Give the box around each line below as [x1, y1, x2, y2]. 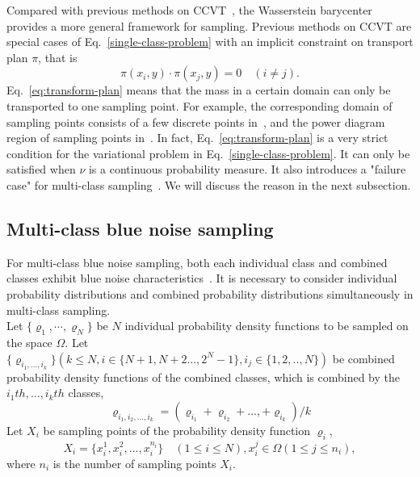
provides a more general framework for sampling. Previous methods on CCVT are [6, 17, 412, 34]
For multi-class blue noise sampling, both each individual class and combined [6, 253, 388, 270]
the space [6, 333, 52, 350]
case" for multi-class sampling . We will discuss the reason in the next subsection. [6, 176, 411, 193]
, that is [38, 48, 78, 65]
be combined [332, 349, 395, 366]
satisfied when [6, 161, 76, 178]
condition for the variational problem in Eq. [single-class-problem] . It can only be [6, 144, 410, 161]
